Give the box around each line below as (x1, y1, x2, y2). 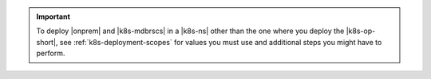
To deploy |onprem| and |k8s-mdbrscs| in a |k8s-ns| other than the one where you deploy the (36, 26, 345, 36)
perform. (36, 48, 65, 58)
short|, (36, 37, 58, 47)
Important (36, 12, 71, 21)
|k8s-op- (346, 26, 376, 36)
